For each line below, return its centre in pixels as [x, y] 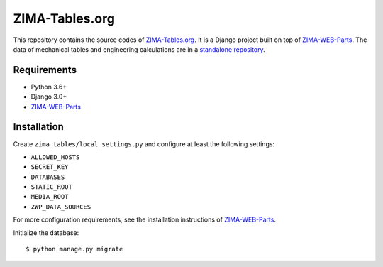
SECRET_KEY [50, 167]
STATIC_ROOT [51, 187]
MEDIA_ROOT [50, 197]
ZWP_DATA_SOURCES [61, 207]
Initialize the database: [46, 233]
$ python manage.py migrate [74, 249]
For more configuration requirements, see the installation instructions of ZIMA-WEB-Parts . [145, 219]
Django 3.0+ [49, 97]
